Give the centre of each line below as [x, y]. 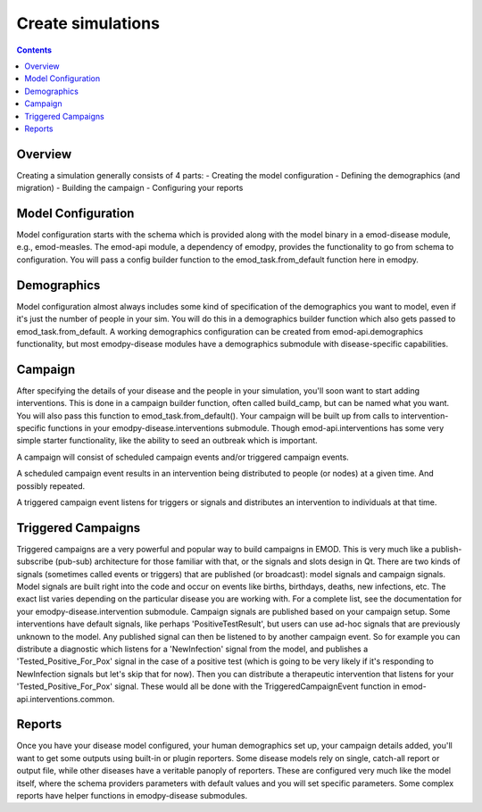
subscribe [35, 561]
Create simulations [88, 23]
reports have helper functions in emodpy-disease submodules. [132, 796]
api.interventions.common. [66, 699]
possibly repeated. [51, 485]
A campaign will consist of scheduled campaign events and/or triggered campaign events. [183, 457]
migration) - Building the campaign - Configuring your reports [130, 188]
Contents [34, 50]
